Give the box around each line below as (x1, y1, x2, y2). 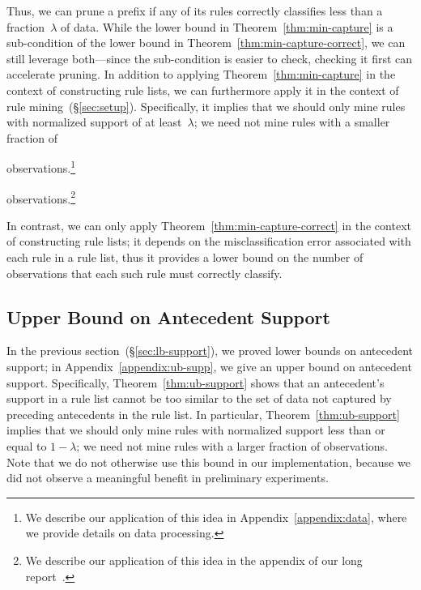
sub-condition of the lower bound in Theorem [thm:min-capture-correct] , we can (6, 34, 406, 51)
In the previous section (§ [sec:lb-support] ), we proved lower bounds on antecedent (6, 342, 413, 359)
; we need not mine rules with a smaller (193, 113, 390, 130)
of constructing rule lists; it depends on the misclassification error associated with (6, 233, 411, 250)
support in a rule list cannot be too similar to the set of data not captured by (6, 390, 392, 407)
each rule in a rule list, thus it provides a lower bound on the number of (6, 249, 364, 266)
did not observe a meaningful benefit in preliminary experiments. (6, 469, 329, 486)
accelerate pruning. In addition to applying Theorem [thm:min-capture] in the (6, 66, 396, 83)
